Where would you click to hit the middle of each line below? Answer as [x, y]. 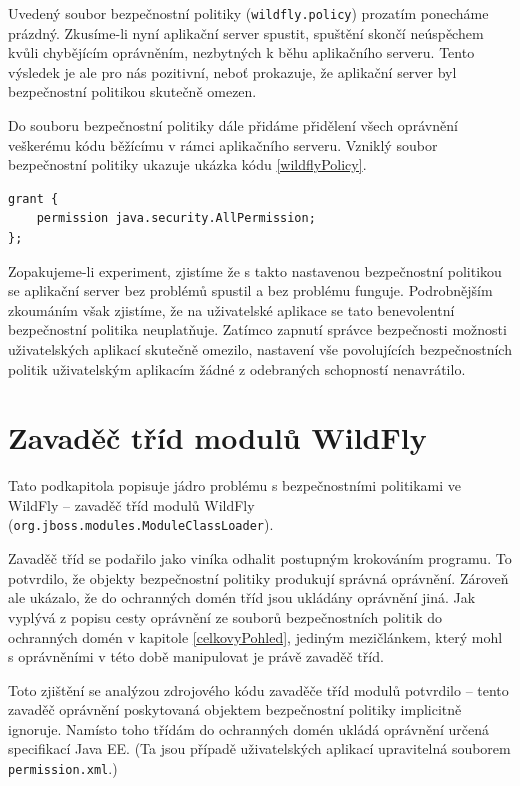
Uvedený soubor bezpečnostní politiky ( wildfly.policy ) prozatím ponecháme [248, 13]
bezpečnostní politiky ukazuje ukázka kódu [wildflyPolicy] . [187, 164]
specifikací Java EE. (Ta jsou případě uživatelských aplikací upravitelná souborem [259, 748]
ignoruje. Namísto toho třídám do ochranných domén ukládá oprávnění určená [248, 728]
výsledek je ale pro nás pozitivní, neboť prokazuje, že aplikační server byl [232, 71]
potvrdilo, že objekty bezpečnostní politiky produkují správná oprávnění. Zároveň [258, 577]
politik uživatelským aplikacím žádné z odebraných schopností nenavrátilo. [237, 368]
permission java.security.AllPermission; [176, 218]
